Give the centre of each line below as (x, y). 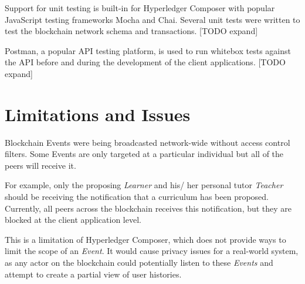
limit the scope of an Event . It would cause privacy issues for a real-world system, (152, 251)
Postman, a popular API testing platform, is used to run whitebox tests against (148, 50)
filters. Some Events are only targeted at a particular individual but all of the (144, 154)
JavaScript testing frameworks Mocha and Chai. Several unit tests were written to (152, 19)
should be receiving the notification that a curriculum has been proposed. (137, 197)
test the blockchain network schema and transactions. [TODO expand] (131, 31)
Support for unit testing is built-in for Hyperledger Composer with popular (140, 8)
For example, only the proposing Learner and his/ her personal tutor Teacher (144, 185)
